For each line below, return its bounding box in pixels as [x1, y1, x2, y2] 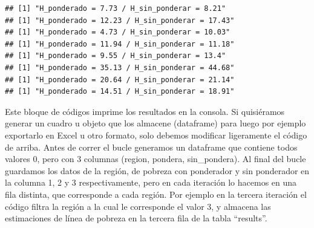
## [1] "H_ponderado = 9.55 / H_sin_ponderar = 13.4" [5, 51, 226, 60]
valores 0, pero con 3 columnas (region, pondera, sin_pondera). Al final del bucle [5, 152, 306, 165]
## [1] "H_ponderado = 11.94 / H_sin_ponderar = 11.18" [5, 39, 235, 48]
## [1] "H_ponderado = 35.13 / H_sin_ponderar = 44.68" [5, 63, 235, 72]
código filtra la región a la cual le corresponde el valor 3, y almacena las [5, 200, 271, 212]
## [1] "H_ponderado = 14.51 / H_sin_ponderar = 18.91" [5, 87, 235, 96]
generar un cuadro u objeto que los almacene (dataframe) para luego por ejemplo [5, 117, 306, 129]
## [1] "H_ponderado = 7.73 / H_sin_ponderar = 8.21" [5, 4, 226, 13]
